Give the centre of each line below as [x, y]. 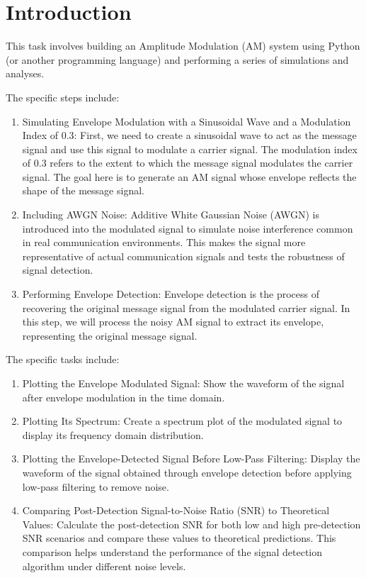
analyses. [25, 73]
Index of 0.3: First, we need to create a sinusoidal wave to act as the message [189, 135]
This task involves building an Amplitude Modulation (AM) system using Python [183, 46]
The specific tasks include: [63, 359]
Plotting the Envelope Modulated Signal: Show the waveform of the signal [183, 383]
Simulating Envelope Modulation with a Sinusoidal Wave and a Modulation [187, 121]
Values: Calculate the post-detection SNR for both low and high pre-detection [191, 524]
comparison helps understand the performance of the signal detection [172, 551]
